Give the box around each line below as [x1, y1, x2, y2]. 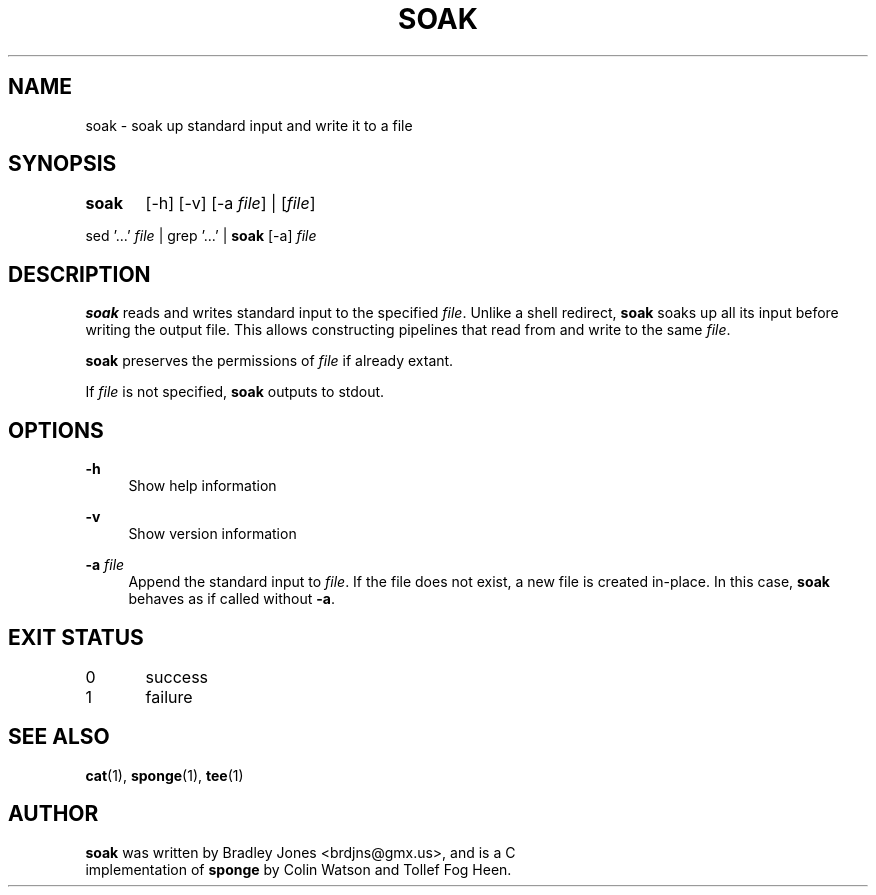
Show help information [128, 477, 277, 495]
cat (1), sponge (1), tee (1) [85, 766, 244, 784]
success [145, 666, 209, 687]
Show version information [128, 525, 297, 543]
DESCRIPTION [8, 261, 151, 287]
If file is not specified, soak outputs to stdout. [85, 383, 385, 401]
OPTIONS [8, 417, 104, 443]
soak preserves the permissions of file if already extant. [85, 352, 454, 370]
